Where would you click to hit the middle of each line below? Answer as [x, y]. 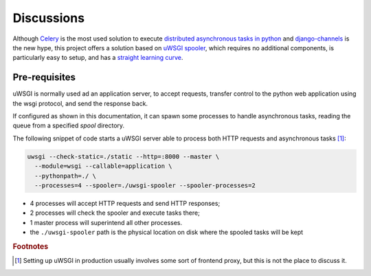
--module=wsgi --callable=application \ [103, 166]
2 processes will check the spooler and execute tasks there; [115, 213]
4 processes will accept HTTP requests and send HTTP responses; [125, 203]
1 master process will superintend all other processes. [106, 222]
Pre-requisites [44, 77]
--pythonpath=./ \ [65, 176]
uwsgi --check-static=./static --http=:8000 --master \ [123, 156]
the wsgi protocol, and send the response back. [80, 103]
